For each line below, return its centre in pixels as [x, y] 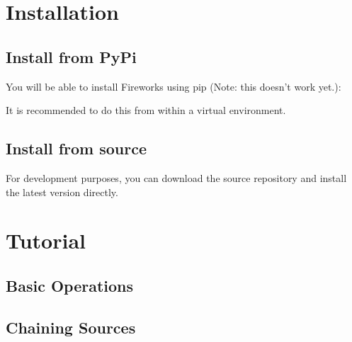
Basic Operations [70, 285]
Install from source [76, 148]
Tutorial [46, 240]
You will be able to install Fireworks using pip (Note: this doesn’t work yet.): [174, 86]
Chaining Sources [71, 327]
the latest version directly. [62, 192]
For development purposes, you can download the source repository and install [176, 177]
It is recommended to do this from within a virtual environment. [146, 110]
